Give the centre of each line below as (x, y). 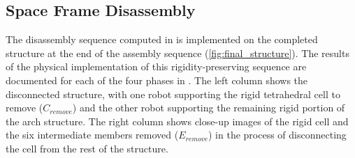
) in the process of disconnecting (277, 135)
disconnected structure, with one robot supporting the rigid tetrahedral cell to (173, 94)
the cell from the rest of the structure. (87, 148)
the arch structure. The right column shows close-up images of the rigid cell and (177, 121)
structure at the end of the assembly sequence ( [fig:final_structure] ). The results (177, 53)
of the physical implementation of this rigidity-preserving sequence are (156, 66)
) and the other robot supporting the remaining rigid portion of (209, 108)
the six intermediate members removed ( (92, 135)
